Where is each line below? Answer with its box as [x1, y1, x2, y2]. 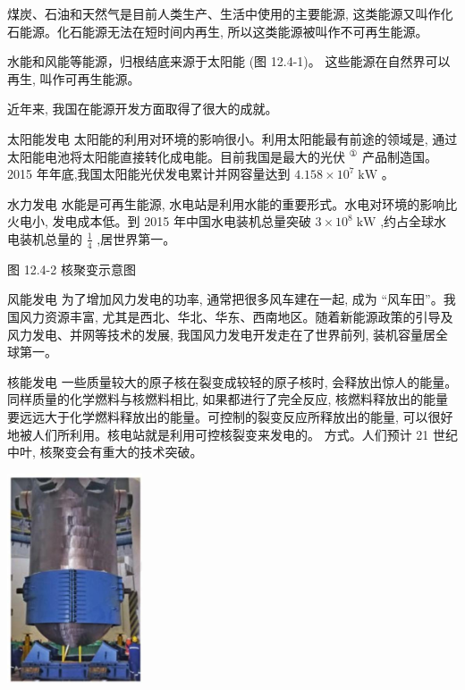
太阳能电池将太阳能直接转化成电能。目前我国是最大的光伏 [7, 147, 345, 165]
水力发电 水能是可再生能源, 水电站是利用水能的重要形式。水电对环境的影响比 [7, 194, 458, 213]
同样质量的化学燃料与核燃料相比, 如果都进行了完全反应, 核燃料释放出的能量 [7, 390, 449, 408]
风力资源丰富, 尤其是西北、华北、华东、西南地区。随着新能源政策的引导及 [19, 307, 453, 325]
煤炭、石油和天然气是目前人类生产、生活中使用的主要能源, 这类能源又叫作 [7, 4, 441, 22]
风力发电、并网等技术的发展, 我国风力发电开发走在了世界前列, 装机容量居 [7, 324, 436, 343]
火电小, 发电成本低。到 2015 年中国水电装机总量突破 [7, 212, 311, 231]
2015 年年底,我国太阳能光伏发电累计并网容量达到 [7, 164, 291, 183]
